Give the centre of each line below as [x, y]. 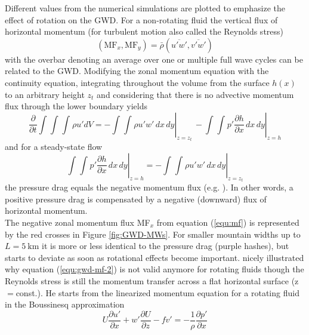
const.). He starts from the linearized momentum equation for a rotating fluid [157, 292]
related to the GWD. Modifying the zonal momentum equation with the [137, 71]
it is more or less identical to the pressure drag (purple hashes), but [166, 246]
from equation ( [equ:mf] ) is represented [228, 222]
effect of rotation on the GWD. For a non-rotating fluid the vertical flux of [141, 19]
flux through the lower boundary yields [76, 106]
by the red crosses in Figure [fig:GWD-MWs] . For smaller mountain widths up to [153, 234]
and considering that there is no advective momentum [195, 94]
